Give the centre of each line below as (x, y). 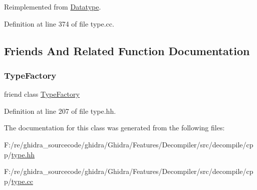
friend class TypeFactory (42, 94)
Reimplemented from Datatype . (53, 7)
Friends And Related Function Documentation (127, 50)
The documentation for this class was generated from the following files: (114, 128)
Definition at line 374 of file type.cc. (59, 23)
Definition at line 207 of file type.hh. (60, 111)
